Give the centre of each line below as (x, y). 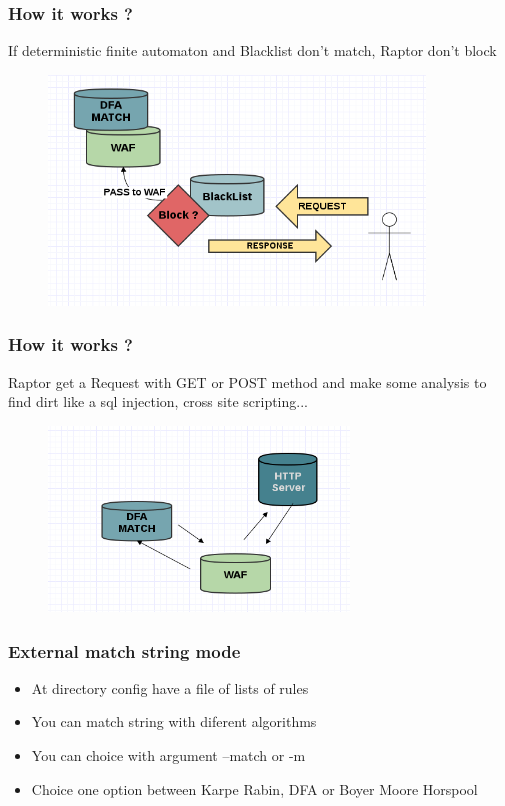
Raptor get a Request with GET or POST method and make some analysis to (247, 381)
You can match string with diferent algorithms (174, 721)
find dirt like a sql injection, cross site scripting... (158, 401)
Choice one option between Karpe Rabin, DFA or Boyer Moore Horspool (254, 788)
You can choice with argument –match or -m (168, 755)
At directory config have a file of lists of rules (170, 687)
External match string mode (124, 650)
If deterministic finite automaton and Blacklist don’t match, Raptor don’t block (252, 50)
